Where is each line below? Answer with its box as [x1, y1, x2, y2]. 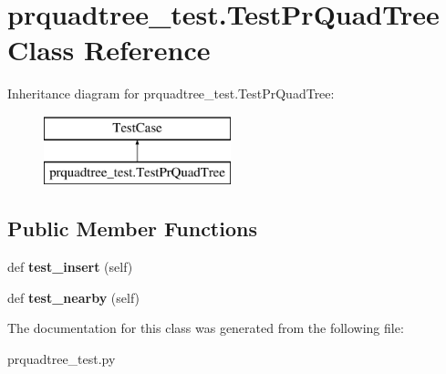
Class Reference [7, 31, 211, 68]
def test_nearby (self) [7, 287, 140, 306]
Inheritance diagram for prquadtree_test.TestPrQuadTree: [7, 84, 335, 103]
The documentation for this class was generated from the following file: [7, 318, 404, 338]
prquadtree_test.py [7, 349, 116, 369]
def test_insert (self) [7, 257, 133, 276]
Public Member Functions [7, 214, 257, 243]
